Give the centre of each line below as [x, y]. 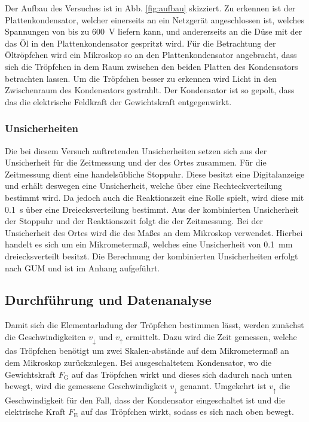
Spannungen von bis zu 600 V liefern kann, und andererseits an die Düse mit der [154, 31]
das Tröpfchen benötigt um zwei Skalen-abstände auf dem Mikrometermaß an [147, 351]
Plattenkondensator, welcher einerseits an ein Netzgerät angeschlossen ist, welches [155, 19]
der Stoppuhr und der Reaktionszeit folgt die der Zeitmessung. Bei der [134, 221]
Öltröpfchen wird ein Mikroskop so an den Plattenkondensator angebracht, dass [151, 55]
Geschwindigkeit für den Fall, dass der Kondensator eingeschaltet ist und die [145, 400]
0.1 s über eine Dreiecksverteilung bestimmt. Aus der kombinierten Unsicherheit [152, 209]
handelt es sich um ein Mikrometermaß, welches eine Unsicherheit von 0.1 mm [149, 244]
